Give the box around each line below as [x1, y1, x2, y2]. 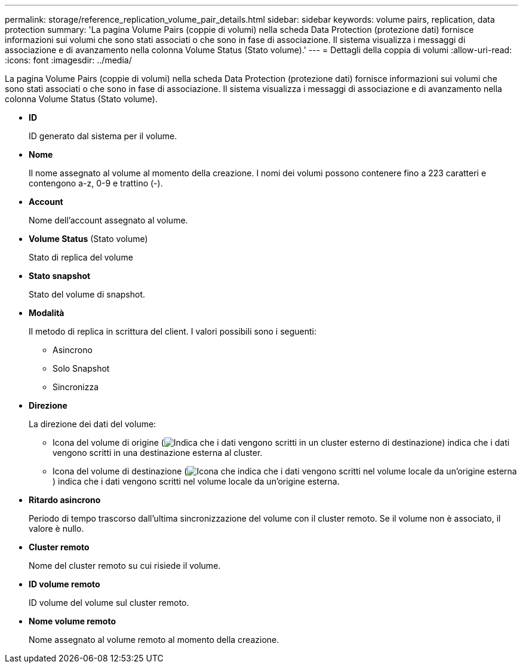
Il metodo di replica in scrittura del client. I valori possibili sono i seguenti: [29, 326, 317, 336]
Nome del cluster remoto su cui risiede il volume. [29, 560, 221, 571]
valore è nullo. [29, 523, 84, 534]
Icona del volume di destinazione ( [53, 466, 187, 476]
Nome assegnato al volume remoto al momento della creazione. [29, 635, 279, 645]
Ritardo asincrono [29, 495, 101, 505]
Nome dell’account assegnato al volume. [29, 215, 188, 225]
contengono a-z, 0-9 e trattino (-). [29, 178, 163, 188]
